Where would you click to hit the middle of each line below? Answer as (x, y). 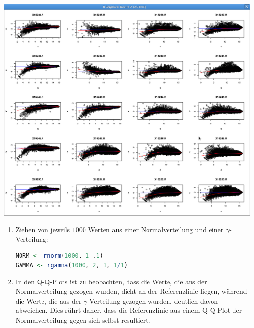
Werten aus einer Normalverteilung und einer (156, 229)
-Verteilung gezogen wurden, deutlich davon (153, 300)
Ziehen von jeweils (43, 229)
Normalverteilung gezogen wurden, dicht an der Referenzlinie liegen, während (131, 291)
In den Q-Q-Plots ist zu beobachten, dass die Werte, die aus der (111, 281)
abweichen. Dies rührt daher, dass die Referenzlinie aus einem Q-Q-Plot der (129, 310)
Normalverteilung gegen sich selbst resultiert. (83, 319)
